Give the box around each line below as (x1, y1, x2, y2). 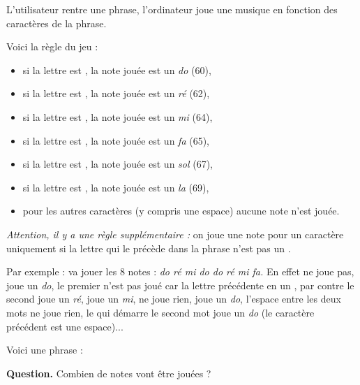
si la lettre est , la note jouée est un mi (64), (22, 109, 213, 124)
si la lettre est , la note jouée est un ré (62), (22, 86, 210, 101)
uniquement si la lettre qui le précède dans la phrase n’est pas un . (6, 240, 291, 255)
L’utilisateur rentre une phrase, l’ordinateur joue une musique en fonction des (6, 2, 338, 16)
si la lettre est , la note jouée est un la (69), (22, 180, 209, 194)
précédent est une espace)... (6, 319, 123, 333)
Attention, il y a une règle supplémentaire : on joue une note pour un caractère (6, 226, 344, 241)
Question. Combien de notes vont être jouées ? (6, 365, 211, 380)
